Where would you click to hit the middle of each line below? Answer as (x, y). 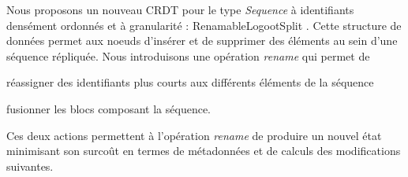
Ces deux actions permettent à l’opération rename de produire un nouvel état (194, 135)
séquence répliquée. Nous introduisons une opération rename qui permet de (188, 55)
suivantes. (30, 166)
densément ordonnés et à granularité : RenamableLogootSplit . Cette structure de (204, 25)
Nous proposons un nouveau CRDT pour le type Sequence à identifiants (180, 9)
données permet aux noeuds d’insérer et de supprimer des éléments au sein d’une (202, 41)
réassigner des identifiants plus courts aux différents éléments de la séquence (190, 82)
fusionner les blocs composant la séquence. (109, 108)
